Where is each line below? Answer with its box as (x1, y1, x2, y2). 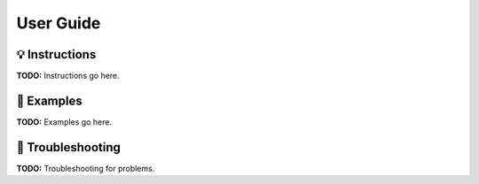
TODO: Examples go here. (16, 116, 113, 127)
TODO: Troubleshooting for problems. (16, 163, 155, 173)
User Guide (16, 13, 101, 33)
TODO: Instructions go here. (16, 71, 120, 81)
